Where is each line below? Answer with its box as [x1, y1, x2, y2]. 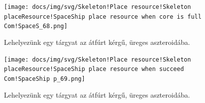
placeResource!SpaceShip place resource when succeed [4, 66, 184, 73]
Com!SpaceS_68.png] [4, 23, 68, 30]
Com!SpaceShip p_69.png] [4, 75, 85, 82]
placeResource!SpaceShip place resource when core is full [4, 13, 202, 20]
